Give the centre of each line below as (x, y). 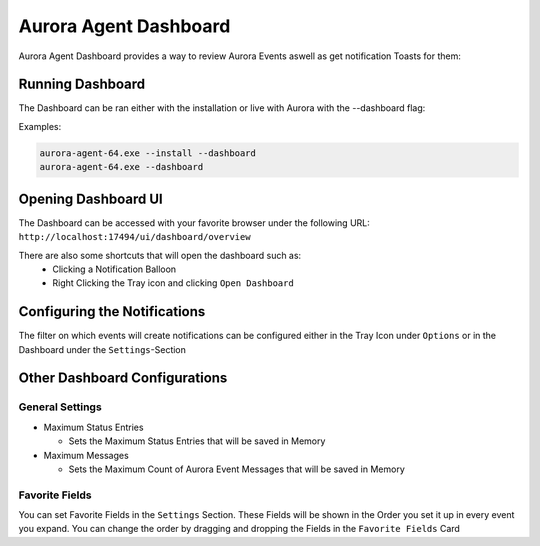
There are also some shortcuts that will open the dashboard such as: (160, 255)
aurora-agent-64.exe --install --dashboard (148, 153)
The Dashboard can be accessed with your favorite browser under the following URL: (194, 222)
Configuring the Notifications (112, 311)
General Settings (60, 407)
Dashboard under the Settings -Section (102, 349)
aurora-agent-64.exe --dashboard (121, 167)
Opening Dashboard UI (91, 198)
